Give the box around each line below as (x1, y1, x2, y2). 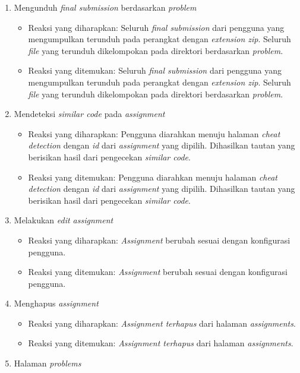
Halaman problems (14, 357, 81, 369)
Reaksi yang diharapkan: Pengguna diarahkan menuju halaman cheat (28, 127, 280, 140)
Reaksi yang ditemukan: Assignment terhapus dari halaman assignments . (28, 337, 293, 349)
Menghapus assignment (14, 297, 99, 309)
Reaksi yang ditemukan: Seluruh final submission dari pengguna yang (28, 64, 282, 77)
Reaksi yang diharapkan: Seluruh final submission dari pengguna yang (28, 21, 285, 33)
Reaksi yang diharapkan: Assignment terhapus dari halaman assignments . (28, 317, 296, 329)
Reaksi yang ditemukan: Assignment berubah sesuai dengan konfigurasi (28, 265, 288, 278)
